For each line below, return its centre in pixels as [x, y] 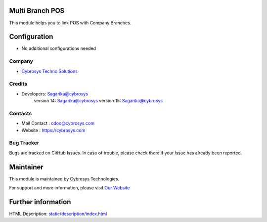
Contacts [21, 113]
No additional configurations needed [59, 48]
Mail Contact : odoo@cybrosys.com [58, 123]
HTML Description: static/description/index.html [58, 214]
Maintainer [26, 167]
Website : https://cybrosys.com [53, 130]
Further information [40, 202]
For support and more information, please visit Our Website [69, 188]
